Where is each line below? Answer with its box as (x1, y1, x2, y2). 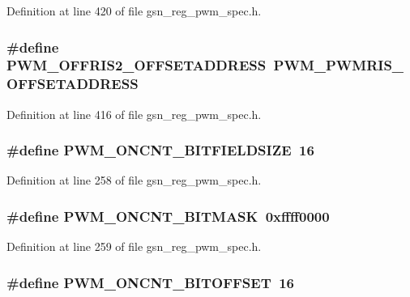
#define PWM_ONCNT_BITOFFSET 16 (6, 272, 294, 292)
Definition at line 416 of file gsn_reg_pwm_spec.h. (6, 105, 262, 122)
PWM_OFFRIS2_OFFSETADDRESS (6, 55, 267, 75)
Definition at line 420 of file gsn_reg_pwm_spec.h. (6, 2, 262, 19)
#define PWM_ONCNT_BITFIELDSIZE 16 (6, 140, 314, 160)
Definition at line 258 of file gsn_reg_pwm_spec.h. (6, 172, 262, 189)
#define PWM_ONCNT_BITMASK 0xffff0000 (6, 206, 330, 226)
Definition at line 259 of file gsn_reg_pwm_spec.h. (6, 238, 262, 255)
